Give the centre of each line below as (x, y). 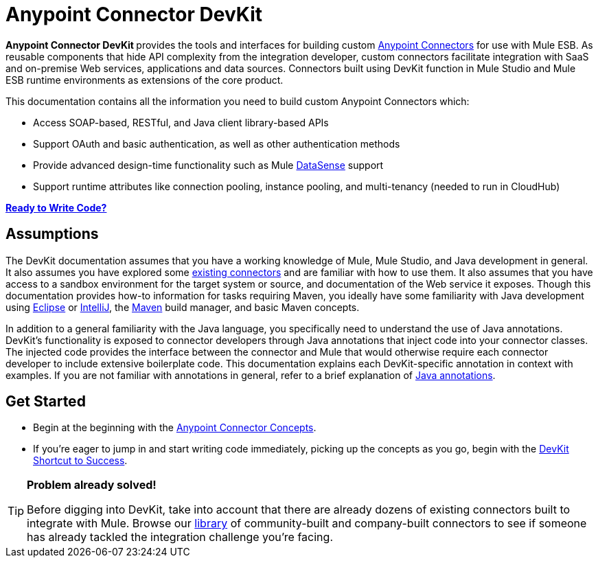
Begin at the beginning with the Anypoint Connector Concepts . (175, 428)
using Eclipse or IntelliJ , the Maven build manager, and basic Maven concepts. (183, 307)
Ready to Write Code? (56, 207)
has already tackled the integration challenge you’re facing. (180, 537)
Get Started (46, 402)
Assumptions (52, 234)
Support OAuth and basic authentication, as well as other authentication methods (217, 143)
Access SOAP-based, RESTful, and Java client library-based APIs (181, 122)
